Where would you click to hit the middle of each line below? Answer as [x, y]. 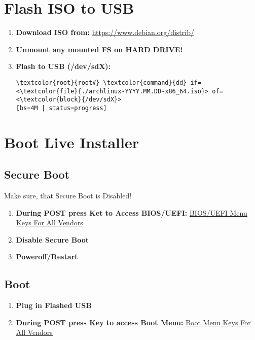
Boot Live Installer [72, 142]
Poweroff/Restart [47, 257]
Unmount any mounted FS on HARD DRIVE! [99, 49]
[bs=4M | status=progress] [61, 108]
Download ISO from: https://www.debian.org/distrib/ [105, 32]
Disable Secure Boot [52, 239]
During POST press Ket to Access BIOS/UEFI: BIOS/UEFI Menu [132, 212]
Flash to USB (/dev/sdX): [63, 66]
